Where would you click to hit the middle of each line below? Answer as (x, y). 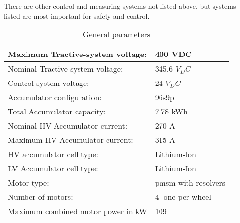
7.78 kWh (171, 111)
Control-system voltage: (49, 83)
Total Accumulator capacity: (57, 111)
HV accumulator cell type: (53, 154)
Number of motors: (40, 197)
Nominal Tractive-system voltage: (66, 69)
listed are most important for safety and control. (77, 15)
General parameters (117, 34)
